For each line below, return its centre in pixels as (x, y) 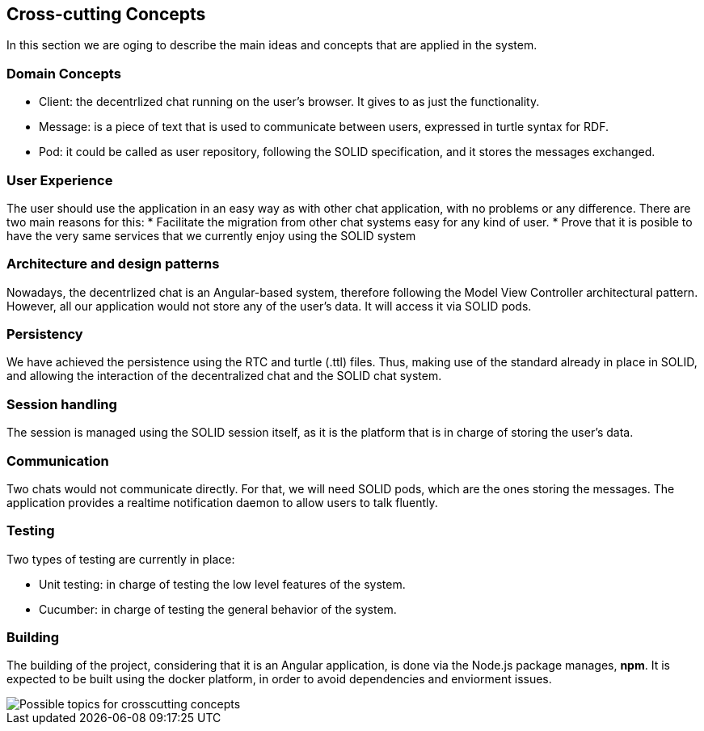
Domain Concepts (64, 73)
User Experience (60, 180)
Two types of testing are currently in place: (121, 559)
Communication (58, 461)
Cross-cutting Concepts (106, 14)
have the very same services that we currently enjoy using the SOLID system (211, 235)
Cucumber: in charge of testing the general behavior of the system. (218, 609)
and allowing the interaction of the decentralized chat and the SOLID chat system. (224, 376)
